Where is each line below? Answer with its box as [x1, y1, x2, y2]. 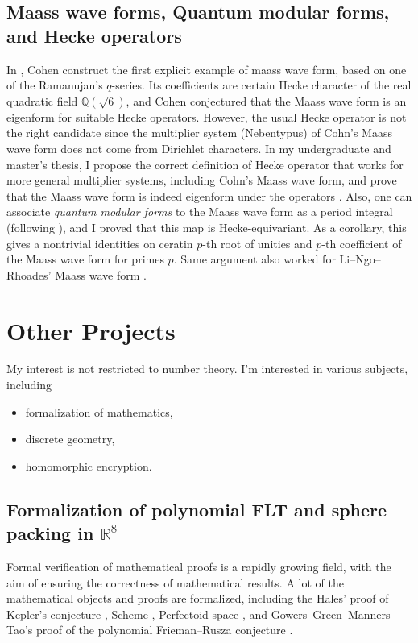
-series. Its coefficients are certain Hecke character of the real [111, 77, 412, 93]
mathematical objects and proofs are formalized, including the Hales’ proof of [6, 590, 389, 607]
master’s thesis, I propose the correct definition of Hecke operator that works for [6, 156, 404, 172]
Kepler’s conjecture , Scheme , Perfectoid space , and [6, 605, 267, 622]
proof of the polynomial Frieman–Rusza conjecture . [36, 621, 293, 638]
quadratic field [6, 92, 78, 109]
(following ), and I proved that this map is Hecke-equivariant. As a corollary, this [6, 218, 407, 235]
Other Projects [6, 313, 176, 346]
